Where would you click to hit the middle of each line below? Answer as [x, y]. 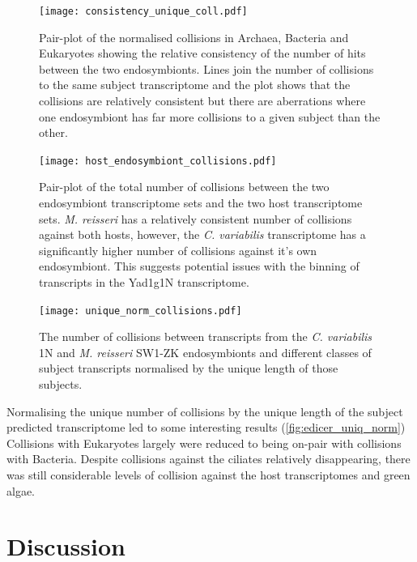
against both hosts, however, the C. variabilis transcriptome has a [202, 234]
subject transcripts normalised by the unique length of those [189, 368]
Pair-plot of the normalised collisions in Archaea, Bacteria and [194, 37]
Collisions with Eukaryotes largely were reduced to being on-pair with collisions [204, 443]
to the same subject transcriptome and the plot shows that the [195, 85]
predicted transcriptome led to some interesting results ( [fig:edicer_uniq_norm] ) [206, 427]
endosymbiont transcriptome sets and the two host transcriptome [201, 203]
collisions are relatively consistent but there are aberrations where [202, 101]
